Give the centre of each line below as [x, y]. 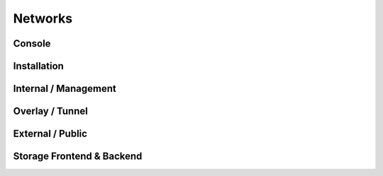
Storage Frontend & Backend [78, 157]
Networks [43, 18]
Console [32, 43]
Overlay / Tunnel [50, 111]
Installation [38, 66]
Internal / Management [65, 89]
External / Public [50, 134]
